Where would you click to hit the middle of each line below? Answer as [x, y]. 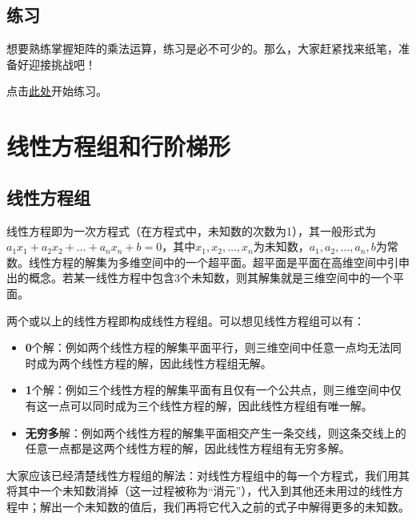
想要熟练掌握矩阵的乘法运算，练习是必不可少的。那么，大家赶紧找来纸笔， [202, 48]
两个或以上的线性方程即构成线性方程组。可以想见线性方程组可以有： [186, 320]
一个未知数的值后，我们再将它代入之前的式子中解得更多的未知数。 [236, 506]
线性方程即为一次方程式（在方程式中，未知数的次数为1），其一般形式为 [191, 230]
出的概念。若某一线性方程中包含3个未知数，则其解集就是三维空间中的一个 [200, 278]
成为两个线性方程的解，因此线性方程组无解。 [154, 363]
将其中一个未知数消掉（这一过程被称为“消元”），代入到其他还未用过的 [188, 491]
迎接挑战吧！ [62, 64]
